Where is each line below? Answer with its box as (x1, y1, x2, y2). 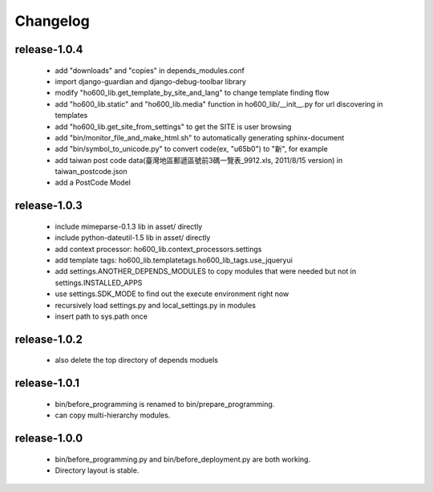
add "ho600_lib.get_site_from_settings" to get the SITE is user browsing (55, 121, 292, 132)
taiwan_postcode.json (55, 167, 127, 177)
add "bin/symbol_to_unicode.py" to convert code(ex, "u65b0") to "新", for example (55, 144, 329, 154)
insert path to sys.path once (55, 311, 148, 321)
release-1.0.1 (14, 376, 80, 390)
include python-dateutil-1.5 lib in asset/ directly (55, 233, 211, 242)
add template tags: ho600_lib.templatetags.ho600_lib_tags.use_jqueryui (55, 255, 293, 265)
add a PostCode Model (55, 177, 132, 188)
